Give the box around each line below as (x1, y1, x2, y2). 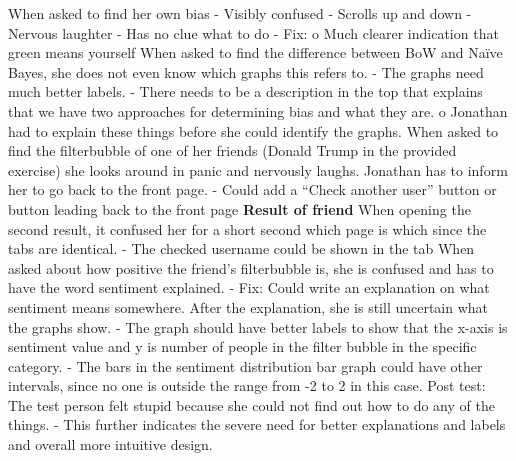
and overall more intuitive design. (8, 434, 213, 455)
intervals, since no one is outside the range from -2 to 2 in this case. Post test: (8, 375, 486, 396)
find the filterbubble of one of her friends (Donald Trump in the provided (8, 140, 457, 161)
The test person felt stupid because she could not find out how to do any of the (8, 394, 495, 415)
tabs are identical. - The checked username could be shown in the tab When (8, 238, 475, 259)
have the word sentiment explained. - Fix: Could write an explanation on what (8, 277, 490, 298)
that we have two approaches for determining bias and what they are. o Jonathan (8, 100, 508, 121)
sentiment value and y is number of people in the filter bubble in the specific (8, 336, 477, 357)
